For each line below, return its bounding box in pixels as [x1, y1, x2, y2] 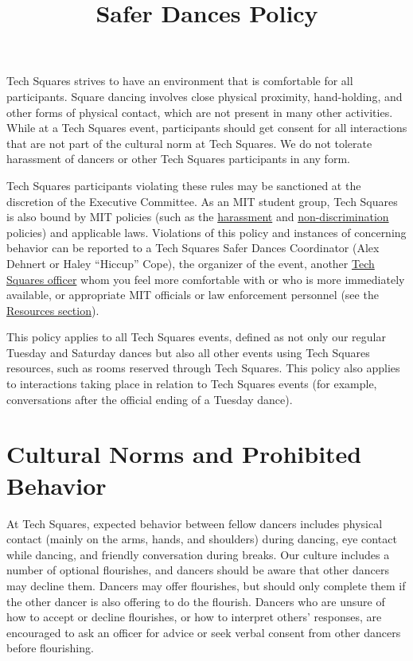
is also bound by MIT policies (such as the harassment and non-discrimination [6, 208, 389, 225]
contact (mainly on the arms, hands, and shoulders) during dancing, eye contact [6, 531, 397, 547]
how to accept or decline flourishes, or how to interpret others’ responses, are [6, 609, 382, 625]
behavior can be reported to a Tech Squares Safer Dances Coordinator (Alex [6, 239, 380, 256]
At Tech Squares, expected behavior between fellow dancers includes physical [6, 515, 383, 531]
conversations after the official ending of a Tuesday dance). [6, 391, 293, 407]
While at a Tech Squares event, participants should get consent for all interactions [6, 119, 407, 136]
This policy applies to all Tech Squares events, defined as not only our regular [6, 329, 386, 345]
